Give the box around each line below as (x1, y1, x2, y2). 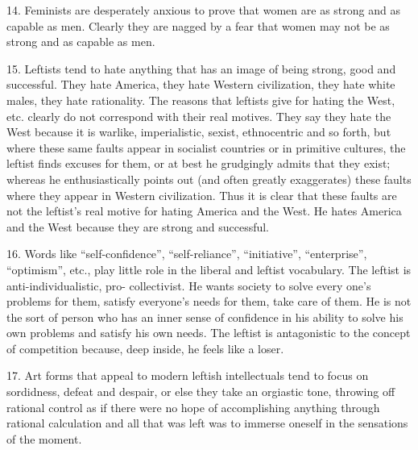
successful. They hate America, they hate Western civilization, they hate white (6, 76, 395, 93)
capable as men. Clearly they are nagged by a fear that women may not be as (6, 17, 390, 34)
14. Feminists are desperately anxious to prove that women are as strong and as (6, 2, 400, 18)
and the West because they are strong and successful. (6, 218, 270, 235)
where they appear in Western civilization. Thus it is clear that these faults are (6, 186, 397, 203)
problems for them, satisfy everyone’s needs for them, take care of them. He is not (6, 293, 412, 310)
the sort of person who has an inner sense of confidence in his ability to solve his (6, 308, 404, 325)
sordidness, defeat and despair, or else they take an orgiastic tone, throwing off (6, 383, 395, 400)
